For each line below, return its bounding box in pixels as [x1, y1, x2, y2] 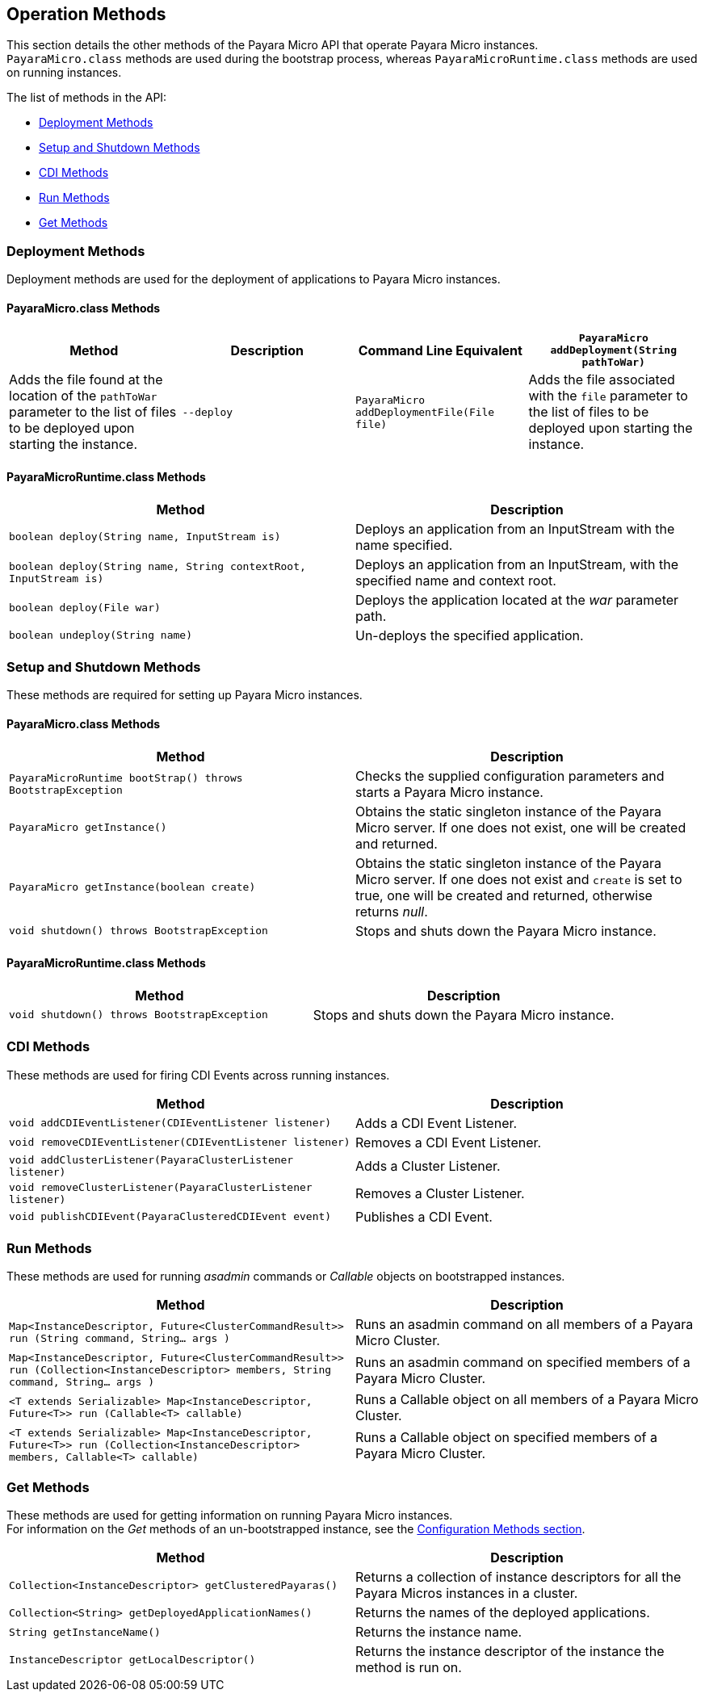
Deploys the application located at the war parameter [355, 591, 679, 608]
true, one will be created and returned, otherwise [355, 887, 653, 904]
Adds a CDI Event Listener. [355, 1114, 518, 1131]
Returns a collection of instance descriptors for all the [355, 1569, 682, 1586]
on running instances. [6, 65, 122, 80]
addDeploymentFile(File [355, 405, 495, 418]
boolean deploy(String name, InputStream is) [9, 530, 281, 543]
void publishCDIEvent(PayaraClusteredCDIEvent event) [9, 1210, 332, 1223]
